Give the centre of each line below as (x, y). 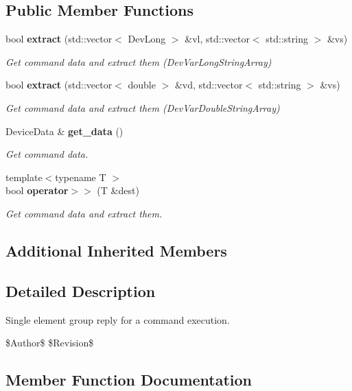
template (24, 177)
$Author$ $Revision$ (50, 343)
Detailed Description (81, 291)
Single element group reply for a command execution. (118, 319)
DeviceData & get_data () (64, 131)
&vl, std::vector (217, 39)
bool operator (37, 190)
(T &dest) (118, 190)
